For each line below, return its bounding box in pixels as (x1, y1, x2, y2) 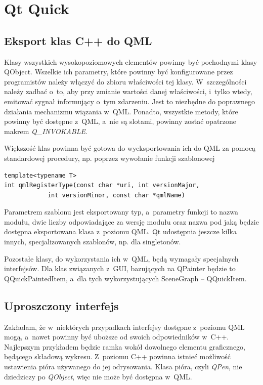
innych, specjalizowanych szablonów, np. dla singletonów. (4, 236, 181, 247)
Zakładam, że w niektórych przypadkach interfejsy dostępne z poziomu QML (4, 321, 245, 332)
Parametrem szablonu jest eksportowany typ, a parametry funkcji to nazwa (4, 206, 239, 217)
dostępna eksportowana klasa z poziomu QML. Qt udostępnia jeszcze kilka (4, 226, 237, 237)
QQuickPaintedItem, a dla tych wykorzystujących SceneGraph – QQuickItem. (4, 273, 247, 283)
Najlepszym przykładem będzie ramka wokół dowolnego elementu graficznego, (4, 341, 246, 352)
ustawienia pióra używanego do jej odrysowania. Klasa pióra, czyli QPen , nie (4, 361, 242, 372)
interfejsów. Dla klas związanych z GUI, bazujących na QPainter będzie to (4, 263, 236, 274)
